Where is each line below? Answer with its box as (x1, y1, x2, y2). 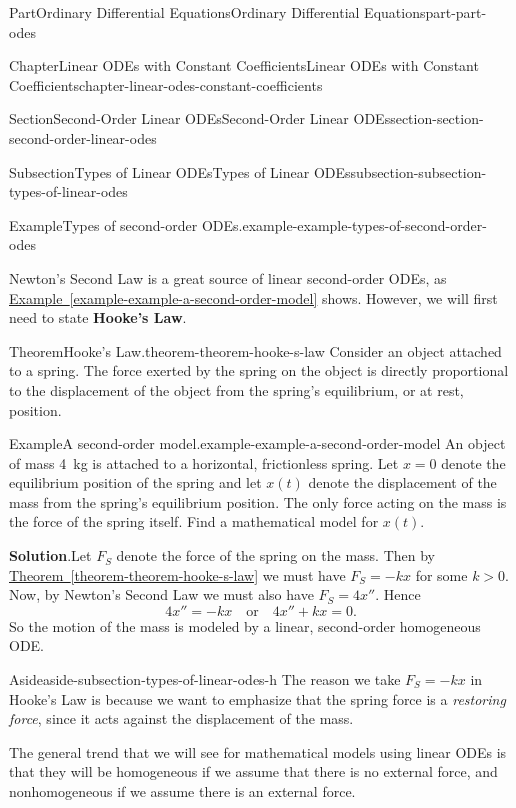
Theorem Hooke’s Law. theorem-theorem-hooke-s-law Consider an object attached (9, 340, 502, 361)
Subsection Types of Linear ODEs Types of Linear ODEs (9, 161, 351, 182)
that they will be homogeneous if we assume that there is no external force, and (9, 761, 498, 782)
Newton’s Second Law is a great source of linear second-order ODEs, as (9, 267, 447, 288)
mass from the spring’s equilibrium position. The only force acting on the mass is (9, 491, 507, 512)
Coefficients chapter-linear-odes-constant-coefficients (9, 74, 323, 95)
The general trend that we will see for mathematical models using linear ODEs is (9, 741, 507, 762)
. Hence (375, 584, 421, 605)
